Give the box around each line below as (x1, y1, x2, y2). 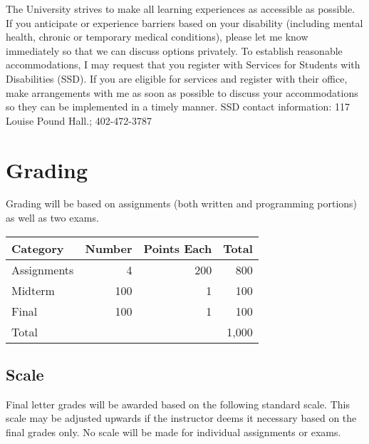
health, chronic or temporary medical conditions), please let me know (6, 29, 308, 44)
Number (85, 239, 132, 257)
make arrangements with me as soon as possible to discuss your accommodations (6, 85, 358, 100)
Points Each (143, 239, 212, 257)
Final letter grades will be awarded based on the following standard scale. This (6, 396, 350, 411)
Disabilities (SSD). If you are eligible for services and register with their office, (6, 71, 348, 86)
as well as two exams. (6, 210, 99, 225)
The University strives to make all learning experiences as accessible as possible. (6, 1, 355, 16)
